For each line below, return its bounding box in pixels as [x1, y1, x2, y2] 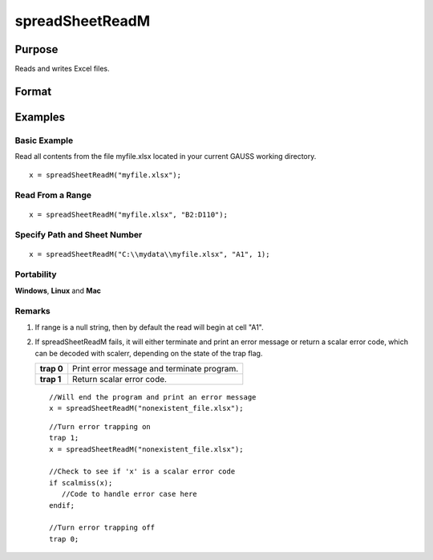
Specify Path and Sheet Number [14, 229, 143, 241]
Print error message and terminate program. [72, 363, 239, 374]
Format [14, 84, 52, 98]
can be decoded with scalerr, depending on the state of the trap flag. [34, 348, 263, 358]
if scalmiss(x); [49, 478, 113, 487]
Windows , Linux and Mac [14, 286, 102, 295]
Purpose [14, 43, 59, 56]
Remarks [14, 306, 51, 317]
